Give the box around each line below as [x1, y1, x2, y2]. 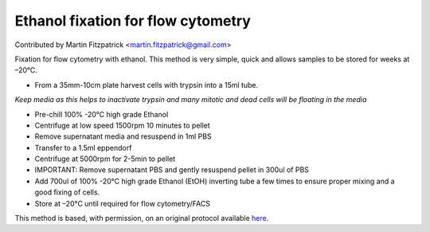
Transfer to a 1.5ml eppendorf [34, 143, 132, 152]
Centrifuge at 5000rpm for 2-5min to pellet [34, 154, 176, 163]
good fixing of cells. [34, 187, 100, 197]
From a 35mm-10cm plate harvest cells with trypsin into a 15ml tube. [34, 80, 259, 89]
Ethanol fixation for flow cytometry [14, 12, 251, 29]
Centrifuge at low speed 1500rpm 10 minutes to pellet [34, 120, 210, 130]
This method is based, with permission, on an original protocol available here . [14, 214, 269, 223]
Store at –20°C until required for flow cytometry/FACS [34, 199, 211, 208]
